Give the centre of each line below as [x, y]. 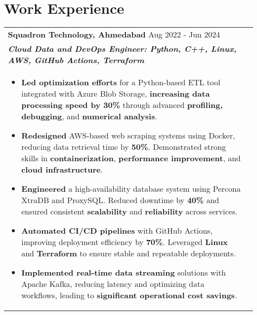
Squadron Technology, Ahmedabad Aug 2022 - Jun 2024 [114, 35]
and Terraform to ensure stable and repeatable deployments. [129, 253]
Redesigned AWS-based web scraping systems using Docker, [128, 136]
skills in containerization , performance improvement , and [131, 158]
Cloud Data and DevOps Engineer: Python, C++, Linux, [122, 49]
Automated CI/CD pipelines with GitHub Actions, [117, 231]
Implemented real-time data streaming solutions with [124, 273]
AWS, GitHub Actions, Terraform [76, 60]
